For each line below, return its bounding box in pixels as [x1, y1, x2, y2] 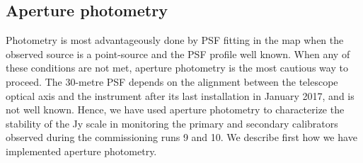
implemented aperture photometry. [6, 143, 157, 158]
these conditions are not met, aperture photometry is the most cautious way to [6, 60, 348, 75]
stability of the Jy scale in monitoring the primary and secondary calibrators [6, 116, 338, 130]
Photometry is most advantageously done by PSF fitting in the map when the [6, 33, 344, 47]
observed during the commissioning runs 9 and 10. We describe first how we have [6, 130, 357, 145]
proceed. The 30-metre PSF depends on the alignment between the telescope [6, 74, 338, 89]
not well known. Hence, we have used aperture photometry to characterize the [6, 102, 345, 117]
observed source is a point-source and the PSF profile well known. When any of [6, 46, 350, 61]
